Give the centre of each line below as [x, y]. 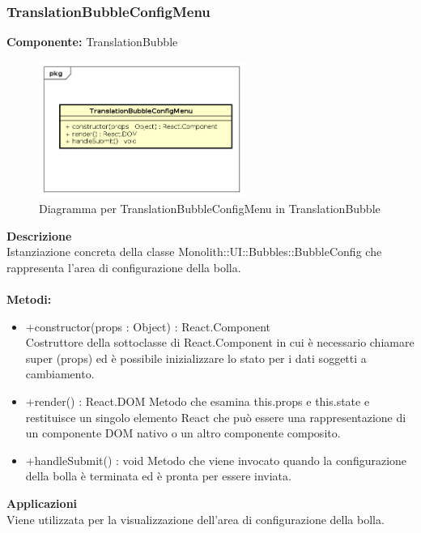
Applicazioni [42, 503]
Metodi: [29, 299]
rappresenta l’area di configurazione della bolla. [124, 267]
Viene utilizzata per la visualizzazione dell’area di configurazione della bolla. [196, 519]
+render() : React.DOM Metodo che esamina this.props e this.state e [198, 401]
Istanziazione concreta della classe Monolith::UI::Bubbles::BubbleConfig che [194, 252]
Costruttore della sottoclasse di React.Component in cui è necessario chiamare [220, 342]
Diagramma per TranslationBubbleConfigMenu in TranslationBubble [210, 209]
